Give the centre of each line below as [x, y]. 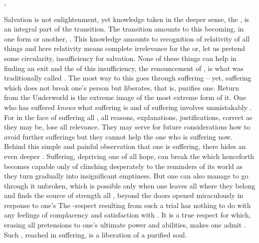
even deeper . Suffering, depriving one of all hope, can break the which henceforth [129, 156]
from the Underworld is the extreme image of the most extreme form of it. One [125, 97]
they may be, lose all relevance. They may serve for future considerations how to [127, 127]
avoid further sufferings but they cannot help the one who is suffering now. [118, 136]
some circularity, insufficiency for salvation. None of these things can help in [120, 58]
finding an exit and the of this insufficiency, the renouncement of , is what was [124, 68]
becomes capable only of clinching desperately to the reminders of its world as [124, 166]
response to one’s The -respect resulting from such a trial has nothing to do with [128, 205]
